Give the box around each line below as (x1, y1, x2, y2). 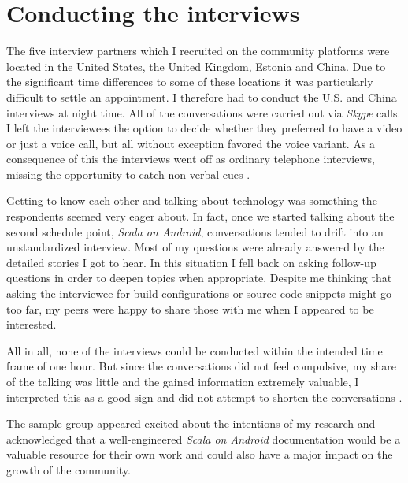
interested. (6, 316, 57, 333)
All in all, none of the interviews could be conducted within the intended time (6, 342, 383, 359)
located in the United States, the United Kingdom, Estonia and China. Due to (6, 58, 386, 74)
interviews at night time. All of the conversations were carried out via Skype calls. (6, 104, 401, 121)
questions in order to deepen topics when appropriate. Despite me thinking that (6, 269, 392, 286)
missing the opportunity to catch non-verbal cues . (6, 165, 250, 182)
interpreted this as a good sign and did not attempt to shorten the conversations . (6, 388, 402, 405)
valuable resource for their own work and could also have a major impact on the (6, 446, 393, 463)
